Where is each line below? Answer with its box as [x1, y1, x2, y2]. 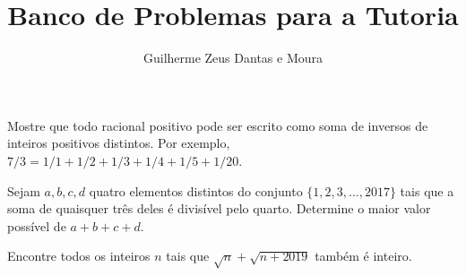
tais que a [400, 181, 454, 200]
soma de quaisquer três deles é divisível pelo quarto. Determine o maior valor [7, 199, 431, 218]
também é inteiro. [315, 246, 412, 265]
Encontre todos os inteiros [7, 246, 151, 265]
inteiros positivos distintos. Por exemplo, [7, 134, 230, 152]
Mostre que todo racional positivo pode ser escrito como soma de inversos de [7, 116, 428, 134]
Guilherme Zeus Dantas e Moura [142, 48, 324, 67]
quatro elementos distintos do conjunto [89, 181, 303, 200]
